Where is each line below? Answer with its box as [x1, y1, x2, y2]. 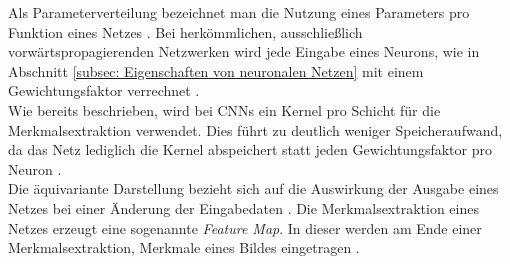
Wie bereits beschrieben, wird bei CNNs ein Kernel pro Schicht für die [8, 99, 441, 120]
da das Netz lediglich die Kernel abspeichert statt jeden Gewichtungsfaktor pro [8, 139, 492, 160]
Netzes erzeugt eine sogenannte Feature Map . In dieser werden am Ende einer [8, 217, 482, 238]
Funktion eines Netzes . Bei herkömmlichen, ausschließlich [8, 21, 363, 42]
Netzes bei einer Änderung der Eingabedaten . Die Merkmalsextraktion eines [8, 197, 479, 218]
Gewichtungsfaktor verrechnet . [8, 80, 200, 101]
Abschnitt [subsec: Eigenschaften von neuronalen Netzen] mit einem [8, 60, 424, 81]
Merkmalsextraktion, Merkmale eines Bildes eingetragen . [8, 237, 360, 258]
